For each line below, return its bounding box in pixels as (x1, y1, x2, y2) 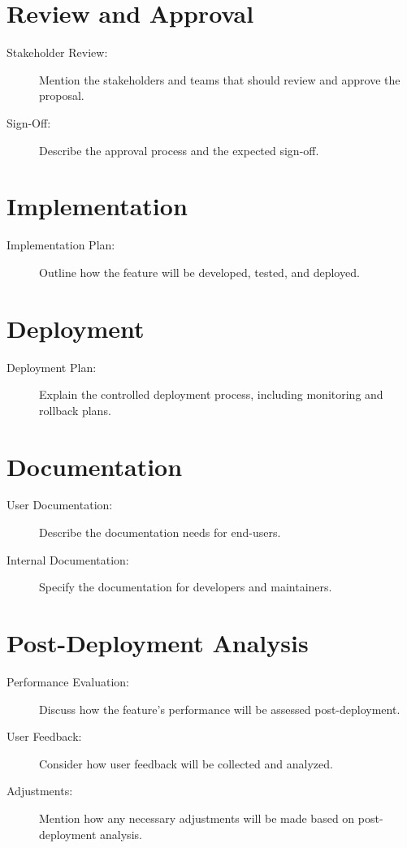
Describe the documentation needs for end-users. (39, 524, 281, 541)
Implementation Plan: (6, 236, 115, 253)
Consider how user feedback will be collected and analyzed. (39, 755, 333, 772)
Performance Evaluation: (6, 673, 129, 690)
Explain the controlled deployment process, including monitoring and (39, 386, 383, 403)
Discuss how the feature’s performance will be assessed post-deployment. (39, 700, 401, 717)
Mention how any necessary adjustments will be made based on (39, 809, 355, 826)
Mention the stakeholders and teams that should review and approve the (39, 71, 401, 88)
